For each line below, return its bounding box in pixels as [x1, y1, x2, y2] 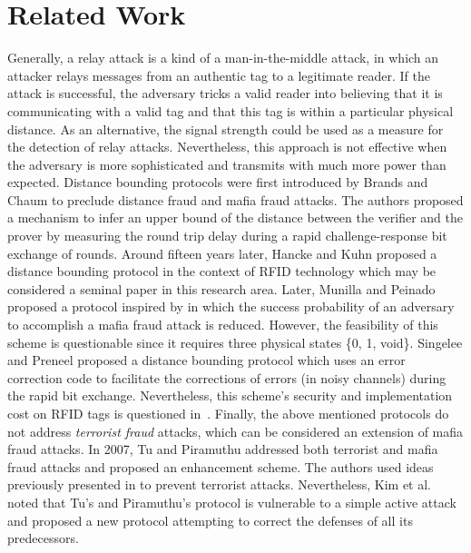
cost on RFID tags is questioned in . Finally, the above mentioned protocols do [7, 404, 449, 422]
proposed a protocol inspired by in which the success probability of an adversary [7, 297, 455, 316]
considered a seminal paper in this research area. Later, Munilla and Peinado [7, 279, 436, 298]
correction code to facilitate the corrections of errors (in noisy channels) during [7, 368, 446, 387]
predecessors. [7, 528, 79, 548]
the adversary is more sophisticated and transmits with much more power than [7, 154, 446, 173]
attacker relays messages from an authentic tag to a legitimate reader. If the [7, 65, 430, 84]
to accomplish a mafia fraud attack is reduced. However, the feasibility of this [7, 315, 438, 334]
